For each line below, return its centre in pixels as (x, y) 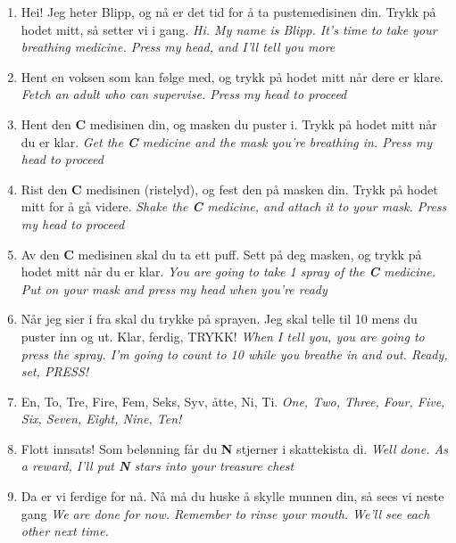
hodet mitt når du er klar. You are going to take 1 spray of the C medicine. (228, 271)
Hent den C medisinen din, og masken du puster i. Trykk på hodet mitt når (229, 123)
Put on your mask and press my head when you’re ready (174, 288)
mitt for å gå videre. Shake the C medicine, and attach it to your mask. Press (234, 206)
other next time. (65, 531)
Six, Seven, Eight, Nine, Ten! (101, 419)
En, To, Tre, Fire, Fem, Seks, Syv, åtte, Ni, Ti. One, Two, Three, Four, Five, (233, 401)
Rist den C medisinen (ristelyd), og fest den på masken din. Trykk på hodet (229, 189)
